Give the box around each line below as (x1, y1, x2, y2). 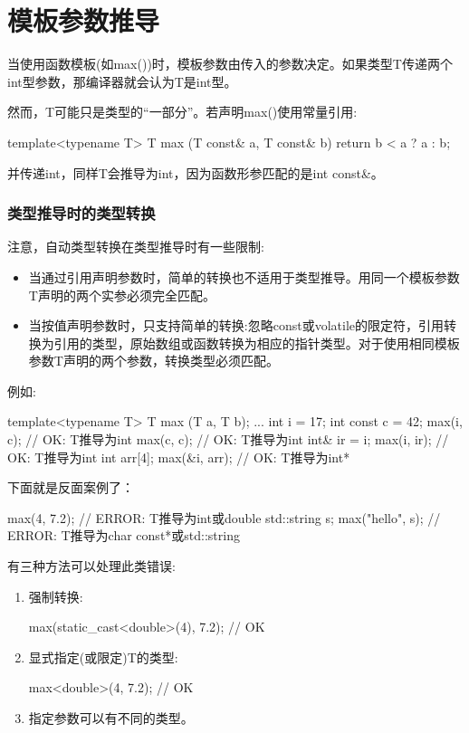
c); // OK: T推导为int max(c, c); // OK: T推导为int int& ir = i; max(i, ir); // (7, 430, 449, 449)
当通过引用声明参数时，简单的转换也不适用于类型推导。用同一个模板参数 (28, 267, 460, 286)
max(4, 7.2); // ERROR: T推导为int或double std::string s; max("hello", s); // (7, 508, 441, 527)
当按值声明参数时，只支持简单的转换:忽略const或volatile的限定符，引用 (28, 316, 444, 335)
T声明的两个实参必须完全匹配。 (28, 285, 215, 304)
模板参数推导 (7, 2, 160, 39)
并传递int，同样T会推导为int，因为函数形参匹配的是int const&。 (7, 163, 384, 182)
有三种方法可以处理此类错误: (7, 557, 176, 576)
